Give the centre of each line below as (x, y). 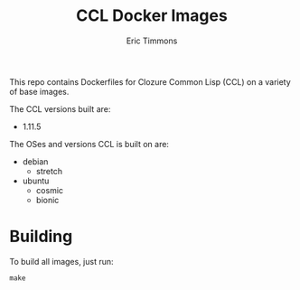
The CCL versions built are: (60, 108)
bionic (47, 200)
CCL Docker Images (152, 16)
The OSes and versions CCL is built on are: (89, 144)
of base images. (39, 91)
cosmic (50, 190)
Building (41, 237)
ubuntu (36, 181)
